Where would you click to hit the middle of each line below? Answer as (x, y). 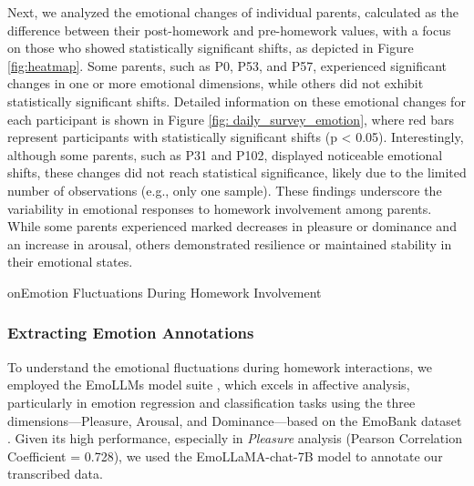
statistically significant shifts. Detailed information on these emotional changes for (237, 101)
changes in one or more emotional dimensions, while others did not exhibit (216, 83)
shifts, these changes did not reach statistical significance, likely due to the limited (237, 172)
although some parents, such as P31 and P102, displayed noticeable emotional (225, 154)
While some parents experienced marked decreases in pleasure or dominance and (232, 226)
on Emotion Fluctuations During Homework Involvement (165, 292)
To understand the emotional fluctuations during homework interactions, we (220, 366)
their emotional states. (70, 262)
